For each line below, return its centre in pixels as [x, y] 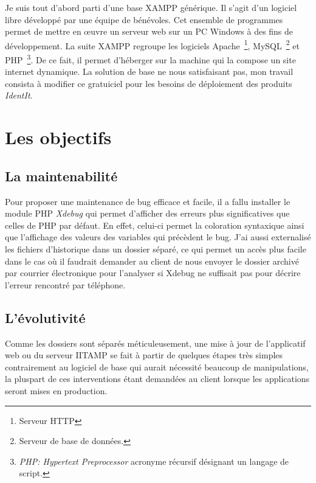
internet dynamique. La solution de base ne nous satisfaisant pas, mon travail [149, 71]
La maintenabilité [61, 175]
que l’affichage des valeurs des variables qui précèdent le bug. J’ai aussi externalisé [158, 237]
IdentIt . [19, 95]
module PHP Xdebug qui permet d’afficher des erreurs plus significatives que [147, 213]
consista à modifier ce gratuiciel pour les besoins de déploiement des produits [149, 83]
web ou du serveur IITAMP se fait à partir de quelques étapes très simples [144, 355]
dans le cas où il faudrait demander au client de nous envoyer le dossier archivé [152, 261]
